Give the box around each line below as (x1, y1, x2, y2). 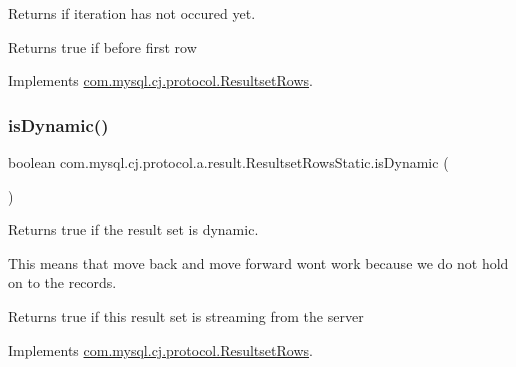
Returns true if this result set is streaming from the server (8, 305, 364, 326)
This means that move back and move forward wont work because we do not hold (8, 252, 509, 273)
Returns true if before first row (8, 36, 197, 57)
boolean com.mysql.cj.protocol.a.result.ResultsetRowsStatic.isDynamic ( (8, 152, 449, 172)
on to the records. (8, 272, 117, 293)
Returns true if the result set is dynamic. (8, 219, 259, 240)
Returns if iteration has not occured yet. (8, 3, 256, 23)
